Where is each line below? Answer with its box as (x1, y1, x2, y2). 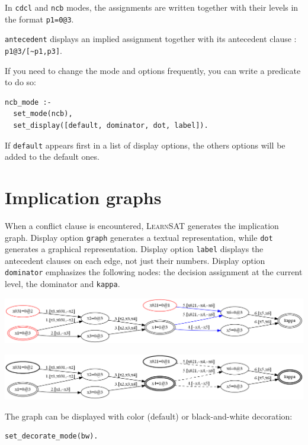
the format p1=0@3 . (5, 12, 74, 25)
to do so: (5, 76, 36, 88)
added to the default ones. (5, 150, 100, 163)
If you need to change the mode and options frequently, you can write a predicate (5, 64, 301, 76)
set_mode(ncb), (13, 109, 73, 118)
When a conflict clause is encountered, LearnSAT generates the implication (5, 219, 279, 231)
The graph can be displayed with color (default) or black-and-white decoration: (5, 409, 293, 422)
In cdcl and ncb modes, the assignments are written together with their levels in (5, 1, 299, 13)
